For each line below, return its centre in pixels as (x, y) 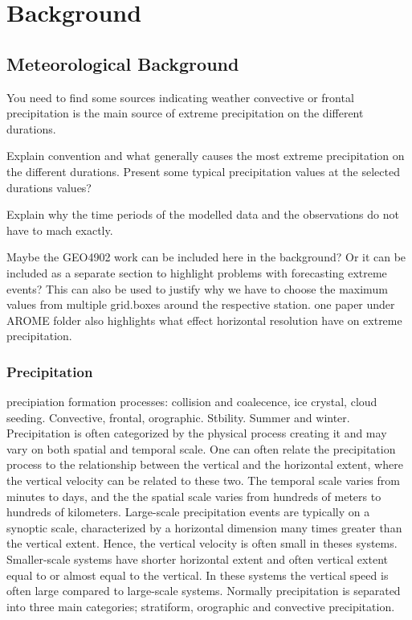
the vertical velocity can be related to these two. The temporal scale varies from (203, 480)
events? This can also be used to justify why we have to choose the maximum (197, 288)
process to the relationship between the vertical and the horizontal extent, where (205, 464)
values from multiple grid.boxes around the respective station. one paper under (201, 304)
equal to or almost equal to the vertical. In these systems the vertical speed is (198, 575)
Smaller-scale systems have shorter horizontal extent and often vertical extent (197, 559)
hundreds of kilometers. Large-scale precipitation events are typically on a (188, 512)
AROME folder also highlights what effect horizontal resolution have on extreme (204, 320)
